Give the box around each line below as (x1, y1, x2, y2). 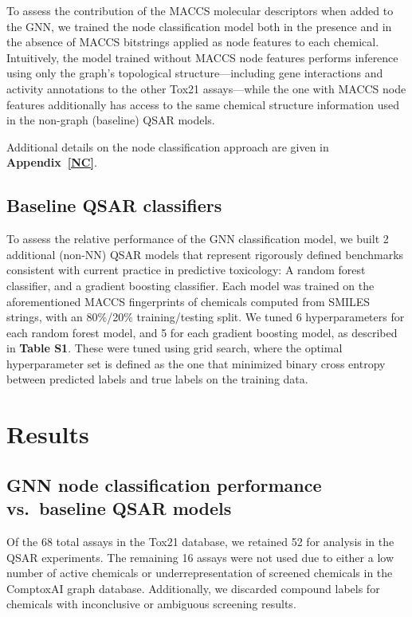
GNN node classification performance (6, 472, 322, 497)
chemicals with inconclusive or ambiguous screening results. (6, 595, 296, 612)
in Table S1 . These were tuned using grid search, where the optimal (6, 340, 343, 356)
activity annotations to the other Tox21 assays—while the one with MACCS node (6, 80, 406, 96)
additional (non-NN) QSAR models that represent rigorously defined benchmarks (6, 246, 404, 262)
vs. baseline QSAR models (6, 496, 232, 521)
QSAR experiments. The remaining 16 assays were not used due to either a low (6, 548, 394, 565)
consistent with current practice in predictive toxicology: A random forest (6, 261, 366, 278)
